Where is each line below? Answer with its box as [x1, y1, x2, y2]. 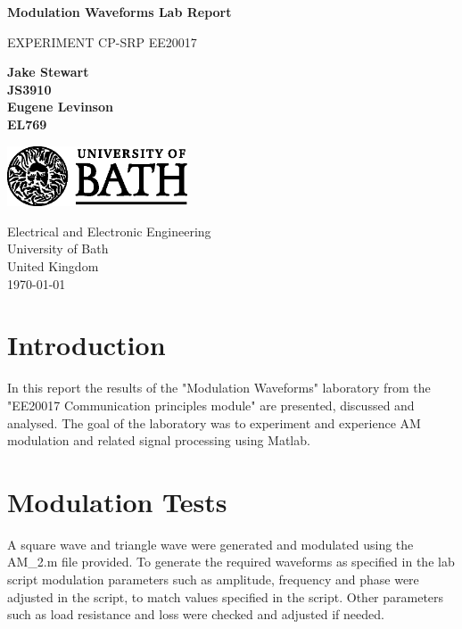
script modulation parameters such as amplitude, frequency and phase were [7, 570, 419, 589]
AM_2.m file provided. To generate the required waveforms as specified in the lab [7, 552, 455, 571]
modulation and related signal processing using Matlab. [7, 431, 310, 450]
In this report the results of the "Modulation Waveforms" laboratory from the [7, 378, 431, 397]
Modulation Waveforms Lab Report [7, 3, 232, 21]
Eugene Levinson [7, 97, 113, 116]
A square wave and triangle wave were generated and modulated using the [7, 534, 414, 553]
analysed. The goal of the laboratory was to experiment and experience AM [7, 413, 421, 432]
